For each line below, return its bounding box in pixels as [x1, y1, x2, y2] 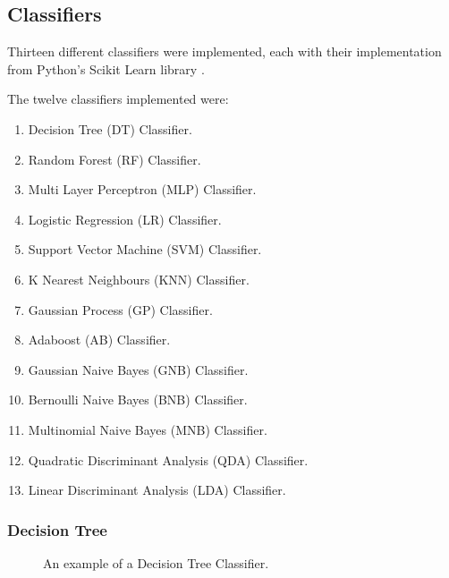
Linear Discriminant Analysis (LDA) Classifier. [28, 480, 286, 499]
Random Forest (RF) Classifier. [28, 149, 201, 168]
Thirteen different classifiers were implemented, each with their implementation [7, 42, 442, 61]
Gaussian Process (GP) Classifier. [28, 300, 213, 319]
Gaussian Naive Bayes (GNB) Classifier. [28, 360, 249, 378]
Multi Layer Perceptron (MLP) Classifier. [28, 180, 257, 199]
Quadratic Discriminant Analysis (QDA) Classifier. [28, 450, 309, 469]
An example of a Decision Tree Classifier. [43, 553, 269, 572]
